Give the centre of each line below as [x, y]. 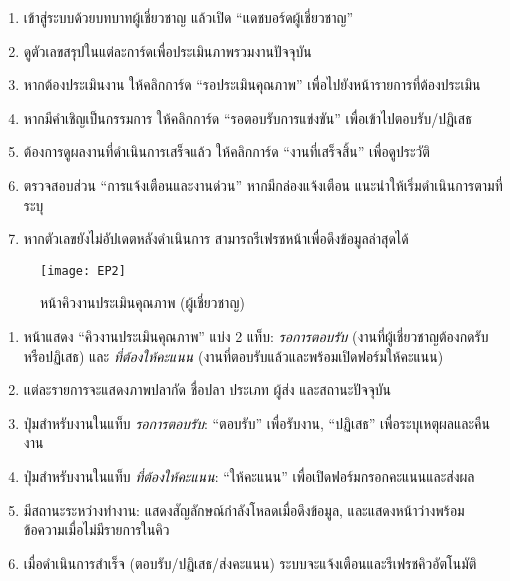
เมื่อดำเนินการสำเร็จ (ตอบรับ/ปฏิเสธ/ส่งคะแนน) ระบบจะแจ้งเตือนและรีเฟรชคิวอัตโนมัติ [250, 562]
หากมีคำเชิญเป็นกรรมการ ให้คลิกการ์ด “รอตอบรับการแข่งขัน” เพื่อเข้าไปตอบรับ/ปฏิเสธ [247, 117]
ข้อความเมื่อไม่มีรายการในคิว [96, 529]
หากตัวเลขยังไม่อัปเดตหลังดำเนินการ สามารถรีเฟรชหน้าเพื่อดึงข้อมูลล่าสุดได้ [216, 238]
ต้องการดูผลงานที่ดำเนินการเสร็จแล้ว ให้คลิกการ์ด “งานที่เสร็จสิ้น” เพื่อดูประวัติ [226, 151]
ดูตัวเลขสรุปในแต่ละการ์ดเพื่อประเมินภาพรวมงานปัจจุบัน [167, 50]
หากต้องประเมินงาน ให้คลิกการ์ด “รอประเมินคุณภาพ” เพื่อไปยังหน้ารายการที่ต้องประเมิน [252, 84]
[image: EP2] [83, 270]
